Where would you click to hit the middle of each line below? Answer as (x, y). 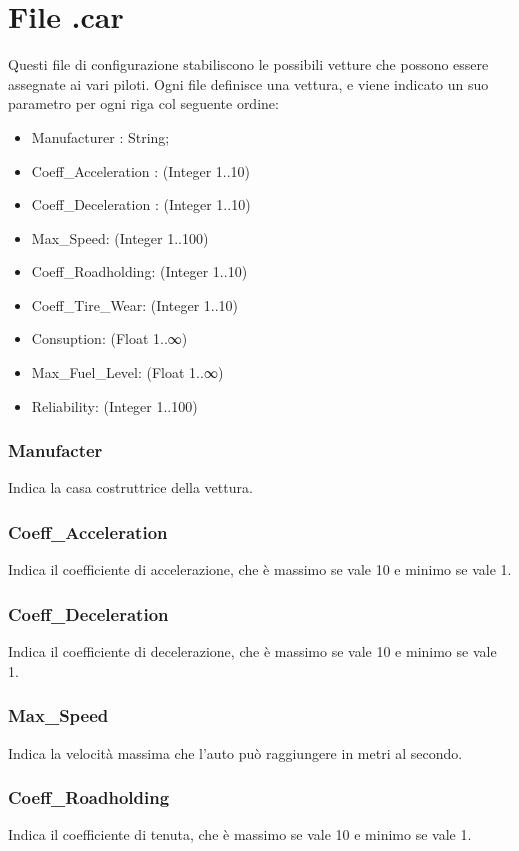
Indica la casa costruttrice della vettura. (130, 487)
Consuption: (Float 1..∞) (109, 338)
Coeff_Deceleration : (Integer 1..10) (141, 204)
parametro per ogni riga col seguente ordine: (143, 103)
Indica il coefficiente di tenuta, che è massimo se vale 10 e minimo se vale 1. (240, 834)
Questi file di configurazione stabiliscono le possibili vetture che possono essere (248, 64)
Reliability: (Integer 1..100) (114, 405)
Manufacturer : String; (100, 136)
